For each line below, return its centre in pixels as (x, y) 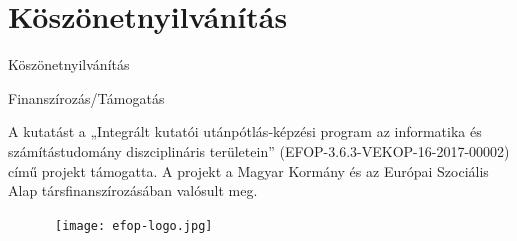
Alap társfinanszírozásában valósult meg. (133, 190)
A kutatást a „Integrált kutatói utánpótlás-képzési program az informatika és (245, 131)
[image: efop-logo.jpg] (134, 225)
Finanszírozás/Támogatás (86, 97)
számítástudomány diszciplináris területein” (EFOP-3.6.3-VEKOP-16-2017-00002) (259, 150)
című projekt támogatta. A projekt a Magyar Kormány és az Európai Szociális (248, 170)
